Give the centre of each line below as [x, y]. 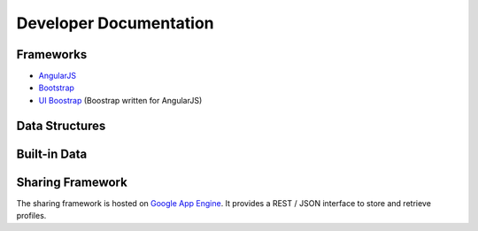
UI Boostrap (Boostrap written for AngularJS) [120, 100]
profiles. [31, 216]
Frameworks [52, 54]
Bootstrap [57, 88]
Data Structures [61, 125]
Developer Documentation [115, 23]
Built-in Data [52, 154]
